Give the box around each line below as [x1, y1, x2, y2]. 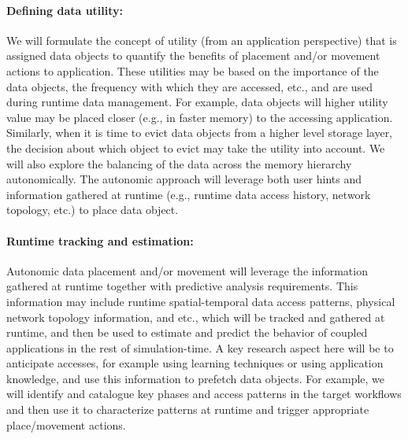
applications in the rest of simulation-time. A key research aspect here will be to [6, 339, 394, 356]
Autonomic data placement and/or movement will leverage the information [6, 262, 368, 279]
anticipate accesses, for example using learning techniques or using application [6, 355, 384, 371]
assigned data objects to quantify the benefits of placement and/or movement [6, 47, 380, 64]
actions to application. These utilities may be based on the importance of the [6, 62, 379, 79]
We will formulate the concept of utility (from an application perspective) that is [6, 31, 397, 48]
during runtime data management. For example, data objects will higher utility [6, 94, 388, 110]
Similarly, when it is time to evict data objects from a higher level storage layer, [6, 124, 393, 141]
